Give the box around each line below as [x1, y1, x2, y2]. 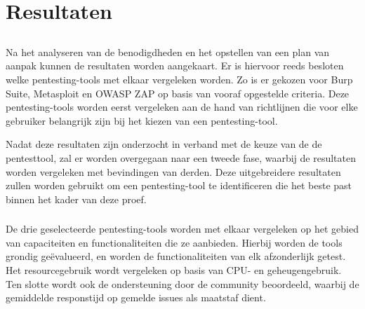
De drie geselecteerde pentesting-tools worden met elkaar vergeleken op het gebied [6, 221, 359, 236]
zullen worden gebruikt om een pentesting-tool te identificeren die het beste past [6, 178, 352, 193]
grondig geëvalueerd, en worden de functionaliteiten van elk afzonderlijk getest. [6, 249, 346, 263]
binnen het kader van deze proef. [6, 191, 147, 206]
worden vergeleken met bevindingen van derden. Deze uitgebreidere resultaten [6, 164, 341, 179]
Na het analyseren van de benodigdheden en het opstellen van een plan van [6, 44, 330, 59]
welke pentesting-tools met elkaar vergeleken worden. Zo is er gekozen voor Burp [6, 71, 353, 86]
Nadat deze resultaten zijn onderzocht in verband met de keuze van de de [6, 137, 322, 151]
